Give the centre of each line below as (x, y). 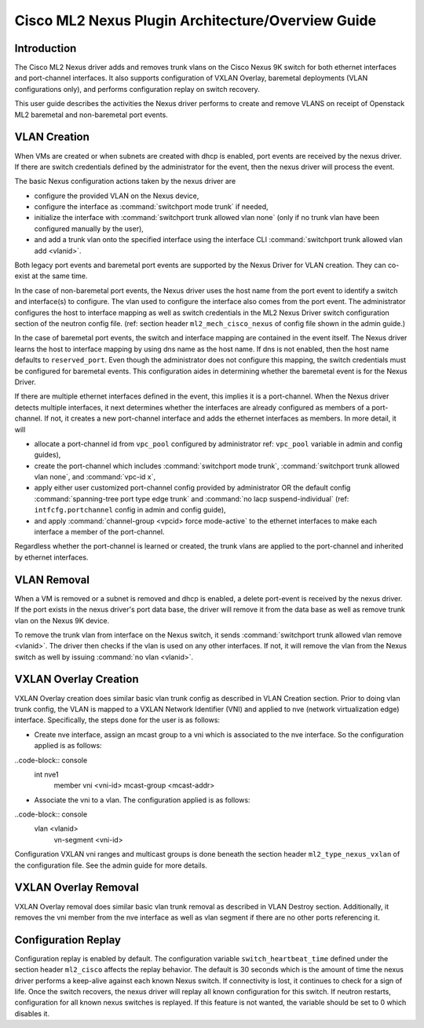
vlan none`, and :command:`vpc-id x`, (95, 477)
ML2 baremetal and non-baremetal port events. (91, 115)
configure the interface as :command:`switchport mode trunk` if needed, (151, 207)
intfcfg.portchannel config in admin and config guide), (130, 510)
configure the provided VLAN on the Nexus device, (117, 196)
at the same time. (60, 276)
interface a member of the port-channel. (99, 532)
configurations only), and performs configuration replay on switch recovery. (137, 89)
